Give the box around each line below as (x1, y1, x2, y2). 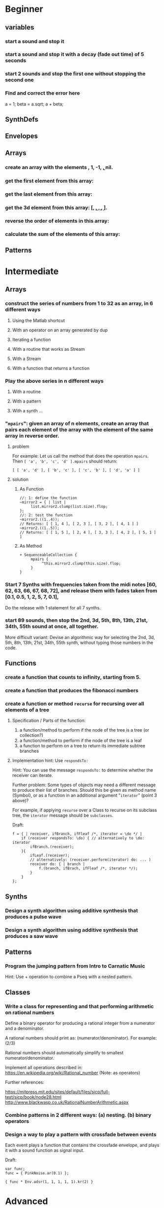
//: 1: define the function (19, 496, 77, 501)
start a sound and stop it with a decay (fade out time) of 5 (5, 51, 144, 58)
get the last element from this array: (5, 191, 92, 198)
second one (5, 76, 34, 83)
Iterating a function (12, 336, 51, 342)
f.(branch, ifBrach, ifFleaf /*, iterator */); (38, 866, 138, 871)
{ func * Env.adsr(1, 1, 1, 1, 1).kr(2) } (5, 1179, 93, 1184)
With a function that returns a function (12, 365, 90, 371)
